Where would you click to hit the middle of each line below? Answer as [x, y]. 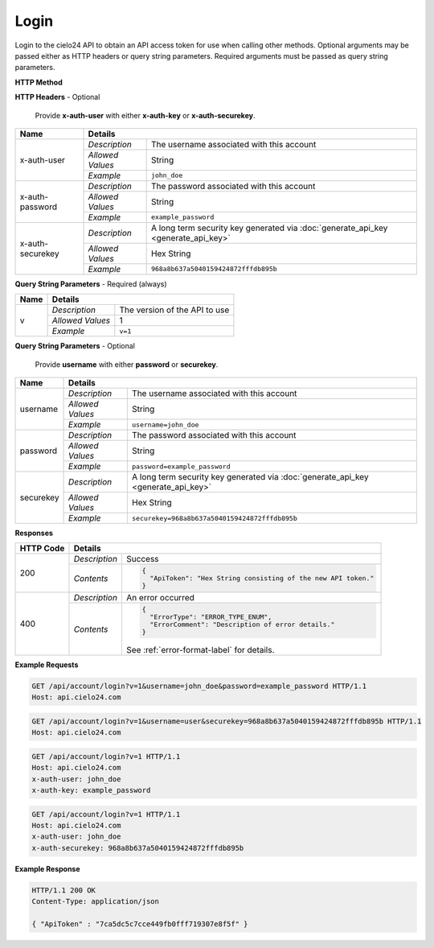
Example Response [47, 868]
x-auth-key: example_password [91, 790]
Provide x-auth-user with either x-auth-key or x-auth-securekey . [145, 115]
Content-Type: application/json [96, 902]
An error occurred [160, 598]
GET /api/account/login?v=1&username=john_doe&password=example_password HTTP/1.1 [199, 686]
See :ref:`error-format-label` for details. [200, 650]
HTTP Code [42, 549]
